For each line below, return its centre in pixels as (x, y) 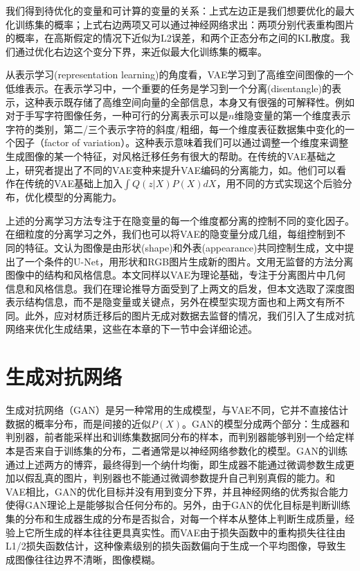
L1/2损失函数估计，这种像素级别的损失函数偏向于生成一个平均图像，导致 (171, 546)
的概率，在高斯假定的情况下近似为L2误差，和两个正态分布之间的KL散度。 (173, 38)
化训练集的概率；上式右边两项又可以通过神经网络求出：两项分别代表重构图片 (180, 24)
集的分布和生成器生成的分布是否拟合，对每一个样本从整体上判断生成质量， (175, 518)
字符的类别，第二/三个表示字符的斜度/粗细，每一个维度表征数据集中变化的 (175, 129)
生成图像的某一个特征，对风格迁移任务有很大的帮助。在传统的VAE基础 (166, 156)
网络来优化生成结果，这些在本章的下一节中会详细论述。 (132, 329)
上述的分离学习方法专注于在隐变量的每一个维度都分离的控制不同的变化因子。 (180, 220)
